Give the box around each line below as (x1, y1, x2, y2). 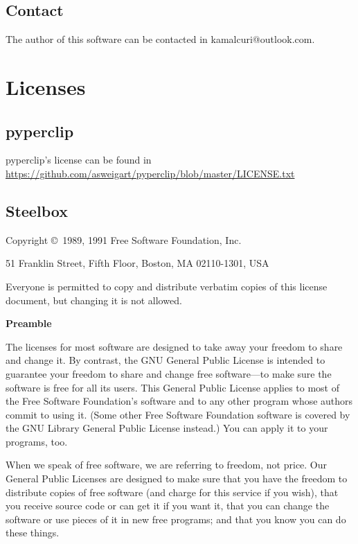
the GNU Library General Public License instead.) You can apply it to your (6, 421, 328, 435)
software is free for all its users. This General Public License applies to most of (6, 380, 339, 394)
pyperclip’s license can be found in (6, 152, 152, 167)
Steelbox (6, 200, 68, 221)
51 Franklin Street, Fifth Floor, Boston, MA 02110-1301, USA (6, 256, 269, 270)
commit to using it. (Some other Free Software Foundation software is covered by (6, 407, 350, 421)
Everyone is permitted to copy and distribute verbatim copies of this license (6, 279, 328, 293)
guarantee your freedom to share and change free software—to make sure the (6, 366, 332, 380)
